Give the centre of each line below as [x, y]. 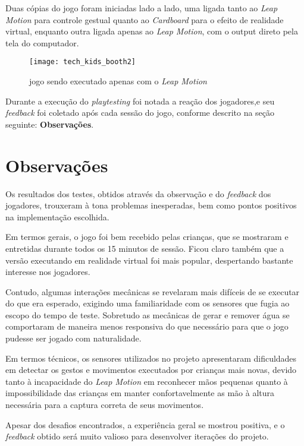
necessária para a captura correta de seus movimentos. [105, 405]
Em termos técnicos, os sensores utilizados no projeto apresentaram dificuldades [151, 358]
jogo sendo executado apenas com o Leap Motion [118, 81]
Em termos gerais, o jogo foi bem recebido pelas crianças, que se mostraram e [147, 237]
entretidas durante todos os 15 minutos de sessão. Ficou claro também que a [145, 248]
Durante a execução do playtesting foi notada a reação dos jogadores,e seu [140, 101]
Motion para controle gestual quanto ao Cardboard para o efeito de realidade [145, 19]
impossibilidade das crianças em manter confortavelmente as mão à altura [140, 393]
